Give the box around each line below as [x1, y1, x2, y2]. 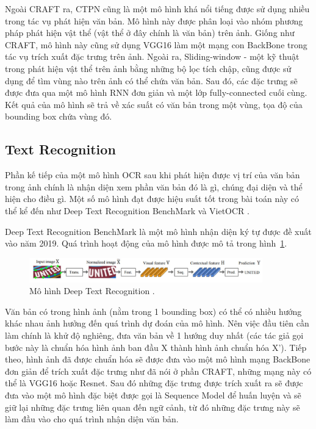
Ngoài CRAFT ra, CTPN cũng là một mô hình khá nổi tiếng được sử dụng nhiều [5, 2, 310, 15]
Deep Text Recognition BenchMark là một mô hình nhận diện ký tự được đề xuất [5, 225, 312, 237]
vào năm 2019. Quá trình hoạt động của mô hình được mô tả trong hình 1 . [5, 237, 287, 250]
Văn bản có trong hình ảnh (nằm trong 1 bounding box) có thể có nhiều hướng [5, 305, 302, 317]
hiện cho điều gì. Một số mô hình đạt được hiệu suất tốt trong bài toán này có [5, 192, 300, 205]
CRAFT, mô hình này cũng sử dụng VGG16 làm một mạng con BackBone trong [5, 38, 307, 51]
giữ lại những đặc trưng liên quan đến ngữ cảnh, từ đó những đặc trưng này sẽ [5, 400, 300, 413]
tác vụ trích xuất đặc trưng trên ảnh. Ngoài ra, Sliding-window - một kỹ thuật [5, 50, 300, 63]
